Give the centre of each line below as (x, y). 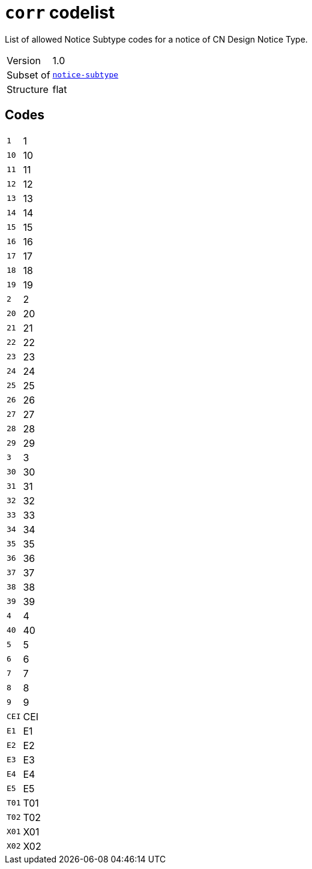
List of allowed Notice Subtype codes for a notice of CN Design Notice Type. (156, 39)
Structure (28, 89)
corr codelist (60, 13)
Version (24, 60)
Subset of (28, 75)
